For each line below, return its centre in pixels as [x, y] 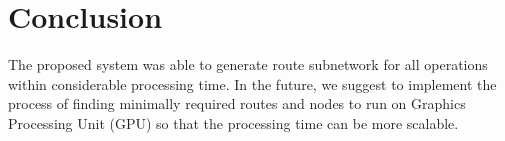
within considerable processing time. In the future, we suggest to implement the [252, 83]
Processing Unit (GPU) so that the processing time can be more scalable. [233, 122]
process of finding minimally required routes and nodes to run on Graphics [237, 103]
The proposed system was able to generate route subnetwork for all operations [248, 64]
